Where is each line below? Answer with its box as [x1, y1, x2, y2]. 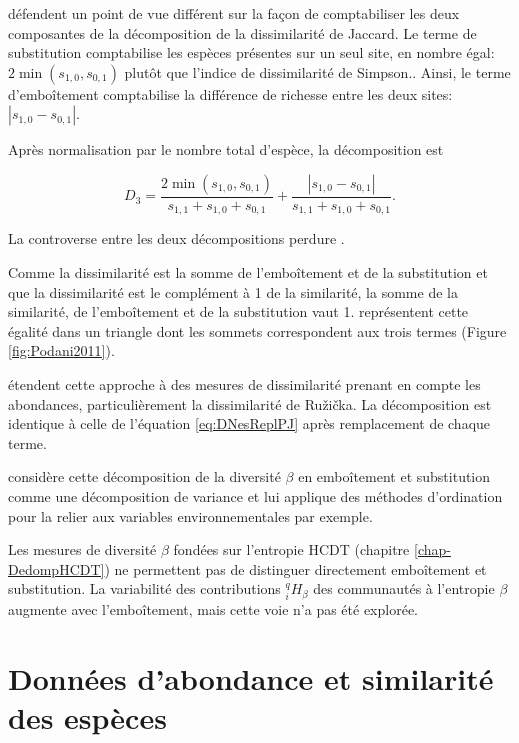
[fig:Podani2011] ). [8, 340, 115, 361]
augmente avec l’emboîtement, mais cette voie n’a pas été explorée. [8, 598, 418, 619]
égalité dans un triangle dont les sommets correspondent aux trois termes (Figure [8, 320, 507, 341]
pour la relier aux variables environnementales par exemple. [8, 505, 373, 526]
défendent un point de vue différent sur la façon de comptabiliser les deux [8, 3, 460, 23]
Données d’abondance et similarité [8, 657, 494, 698]
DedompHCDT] [8, 558, 105, 579]
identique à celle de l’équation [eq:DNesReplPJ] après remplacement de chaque [8, 413, 491, 434]
